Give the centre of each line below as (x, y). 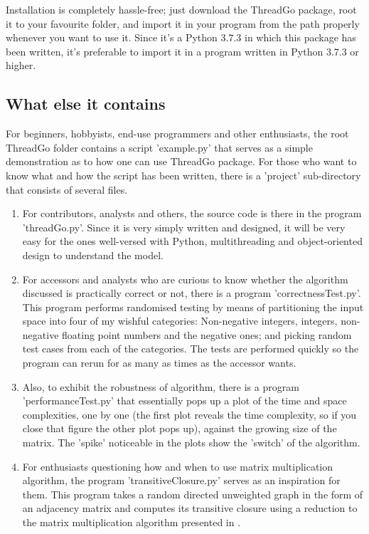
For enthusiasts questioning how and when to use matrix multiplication (178, 466)
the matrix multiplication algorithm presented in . (132, 522)
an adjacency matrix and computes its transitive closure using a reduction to (190, 508)
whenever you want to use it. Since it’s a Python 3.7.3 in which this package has (181, 37)
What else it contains (86, 104)
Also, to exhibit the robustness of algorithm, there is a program (161, 386)
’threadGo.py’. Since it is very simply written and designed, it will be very (184, 227)
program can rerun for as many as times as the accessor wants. (159, 363)
